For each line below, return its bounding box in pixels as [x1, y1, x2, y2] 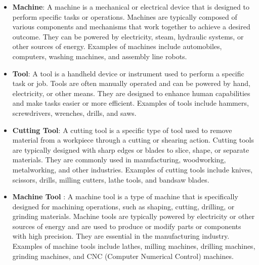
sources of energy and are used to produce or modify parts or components [12, 220, 241, 231]
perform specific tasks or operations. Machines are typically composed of [12, 11, 237, 22]
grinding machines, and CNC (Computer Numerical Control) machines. [12, 250, 234, 261]
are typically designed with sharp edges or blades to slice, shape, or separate [12, 144, 249, 155]
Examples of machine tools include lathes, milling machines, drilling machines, [12, 241, 255, 251]
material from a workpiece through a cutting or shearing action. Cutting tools [12, 135, 254, 145]
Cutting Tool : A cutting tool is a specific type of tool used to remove [12, 124, 232, 135]
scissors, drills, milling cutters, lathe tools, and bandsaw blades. [12, 174, 209, 185]
